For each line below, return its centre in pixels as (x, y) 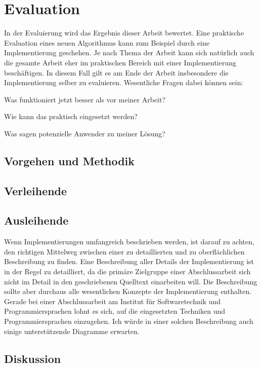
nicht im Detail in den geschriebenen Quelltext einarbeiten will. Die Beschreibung (131, 281)
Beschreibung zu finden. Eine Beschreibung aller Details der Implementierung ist (129, 261)
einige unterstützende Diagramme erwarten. (72, 331)
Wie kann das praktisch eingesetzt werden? (71, 116)
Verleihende (36, 190)
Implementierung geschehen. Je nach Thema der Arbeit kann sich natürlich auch (129, 52)
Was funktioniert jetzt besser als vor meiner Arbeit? (85, 99)
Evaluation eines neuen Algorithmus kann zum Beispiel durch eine (107, 42)
